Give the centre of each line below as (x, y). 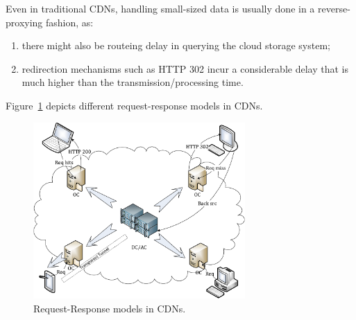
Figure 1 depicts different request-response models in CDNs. (134, 105)
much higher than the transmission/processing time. (133, 82)
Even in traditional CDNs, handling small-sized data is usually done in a (160, 8)
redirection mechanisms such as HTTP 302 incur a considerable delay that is (185, 68)
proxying (24, 22)
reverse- (334, 8)
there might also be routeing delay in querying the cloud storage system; (176, 45)
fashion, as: (70, 22)
